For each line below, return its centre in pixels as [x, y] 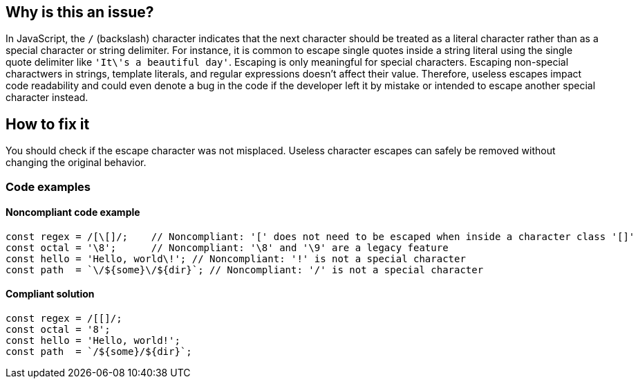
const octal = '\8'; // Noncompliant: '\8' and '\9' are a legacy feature [227, 247]
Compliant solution [50, 294]
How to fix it [48, 124]
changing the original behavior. [76, 163]
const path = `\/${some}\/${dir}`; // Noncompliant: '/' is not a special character [245, 269]
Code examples [48, 186]
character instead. [47, 98]
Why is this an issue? [80, 12]
